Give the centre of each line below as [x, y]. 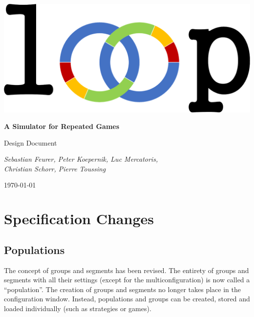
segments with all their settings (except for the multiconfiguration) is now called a [127, 280]
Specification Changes [79, 219]
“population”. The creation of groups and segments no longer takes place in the [122, 289]
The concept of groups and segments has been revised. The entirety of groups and [127, 270]
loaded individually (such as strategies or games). [78, 308]
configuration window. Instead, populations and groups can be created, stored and [127, 299]
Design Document [31, 142]
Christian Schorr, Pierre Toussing [55, 168]
